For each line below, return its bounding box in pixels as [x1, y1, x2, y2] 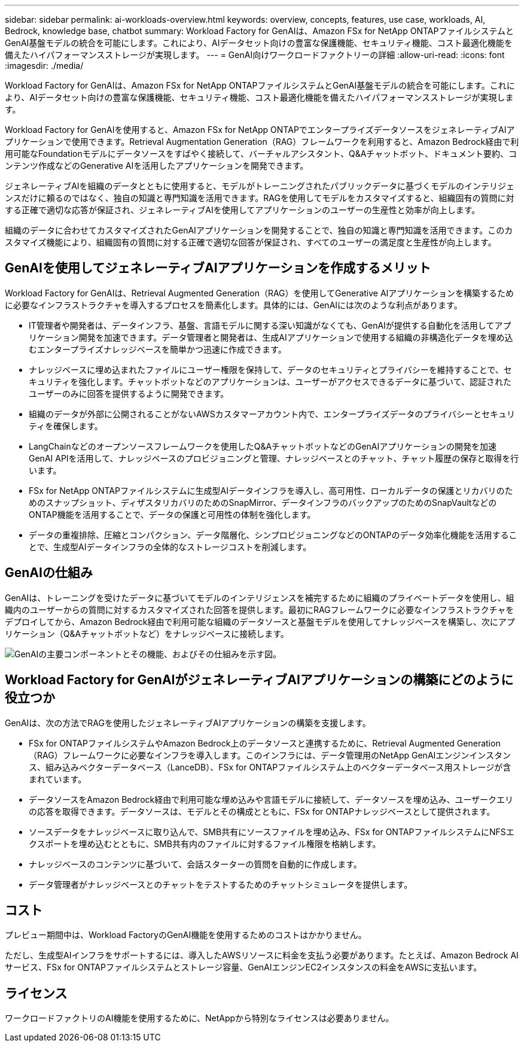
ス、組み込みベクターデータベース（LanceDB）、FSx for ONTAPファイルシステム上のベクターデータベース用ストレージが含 [29, 761, 511, 772]
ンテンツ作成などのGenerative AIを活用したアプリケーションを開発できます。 [5, 160, 309, 171]
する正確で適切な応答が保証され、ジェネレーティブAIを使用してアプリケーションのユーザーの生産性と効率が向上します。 [5, 205, 480, 215]
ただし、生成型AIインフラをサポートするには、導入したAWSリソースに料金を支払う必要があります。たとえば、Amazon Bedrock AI [5, 950, 519, 961]
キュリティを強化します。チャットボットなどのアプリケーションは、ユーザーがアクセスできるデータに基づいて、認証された [29, 376, 511, 387]
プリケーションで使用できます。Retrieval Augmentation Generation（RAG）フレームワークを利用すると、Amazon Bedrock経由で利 [5, 136, 519, 147]
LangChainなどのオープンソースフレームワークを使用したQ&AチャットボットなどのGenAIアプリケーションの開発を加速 [29, 441, 496, 451]
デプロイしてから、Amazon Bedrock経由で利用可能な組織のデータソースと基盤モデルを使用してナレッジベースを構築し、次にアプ [5, 616, 515, 627]
